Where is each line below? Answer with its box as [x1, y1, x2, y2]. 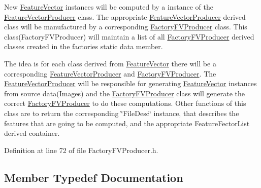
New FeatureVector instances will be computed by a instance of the [4, 2, 213, 12]
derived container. [4, 128, 60, 138]
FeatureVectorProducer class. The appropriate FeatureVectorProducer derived [4, 11, 246, 22]
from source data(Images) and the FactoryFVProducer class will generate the [4, 88, 245, 98]
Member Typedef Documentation [4, 169, 183, 185]
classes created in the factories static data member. [4, 41, 163, 52]
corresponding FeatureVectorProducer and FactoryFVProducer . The [4, 68, 216, 79]
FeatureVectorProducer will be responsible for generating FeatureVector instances [4, 78, 257, 89]
